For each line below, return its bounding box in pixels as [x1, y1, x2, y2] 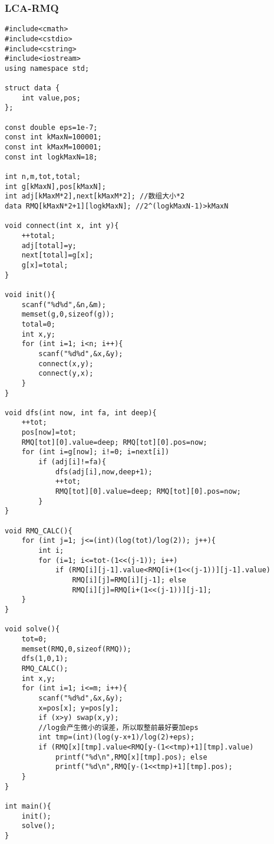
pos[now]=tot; [21, 428, 77, 437]
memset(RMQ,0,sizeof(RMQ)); [21, 644, 131, 653]
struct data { [5, 84, 60, 93]
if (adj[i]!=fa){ [38, 458, 106, 467]
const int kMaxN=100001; [5, 133, 102, 142]
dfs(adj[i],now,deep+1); [55, 467, 153, 476]
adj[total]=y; [21, 241, 77, 250]
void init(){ [5, 290, 55, 299]
